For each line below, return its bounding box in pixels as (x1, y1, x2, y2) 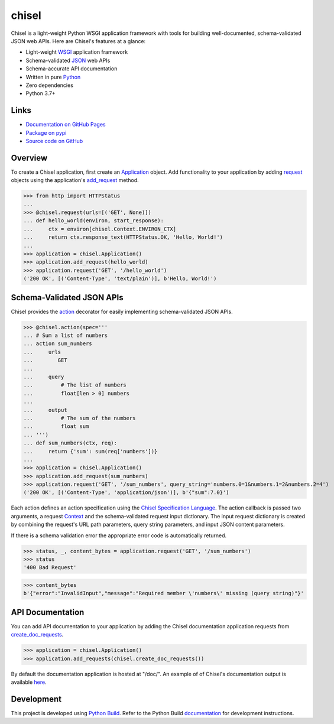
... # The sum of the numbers (23, 414, 136, 421)
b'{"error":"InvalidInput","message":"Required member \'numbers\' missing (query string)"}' (23, 590, 304, 597)
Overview (11, 152, 48, 163)
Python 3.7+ (25, 90, 56, 97)
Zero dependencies (25, 82, 74, 89)
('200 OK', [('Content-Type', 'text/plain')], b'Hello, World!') (23, 275, 217, 282)
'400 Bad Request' (23, 564, 77, 571)
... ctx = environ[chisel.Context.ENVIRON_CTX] (23, 225, 177, 232)
